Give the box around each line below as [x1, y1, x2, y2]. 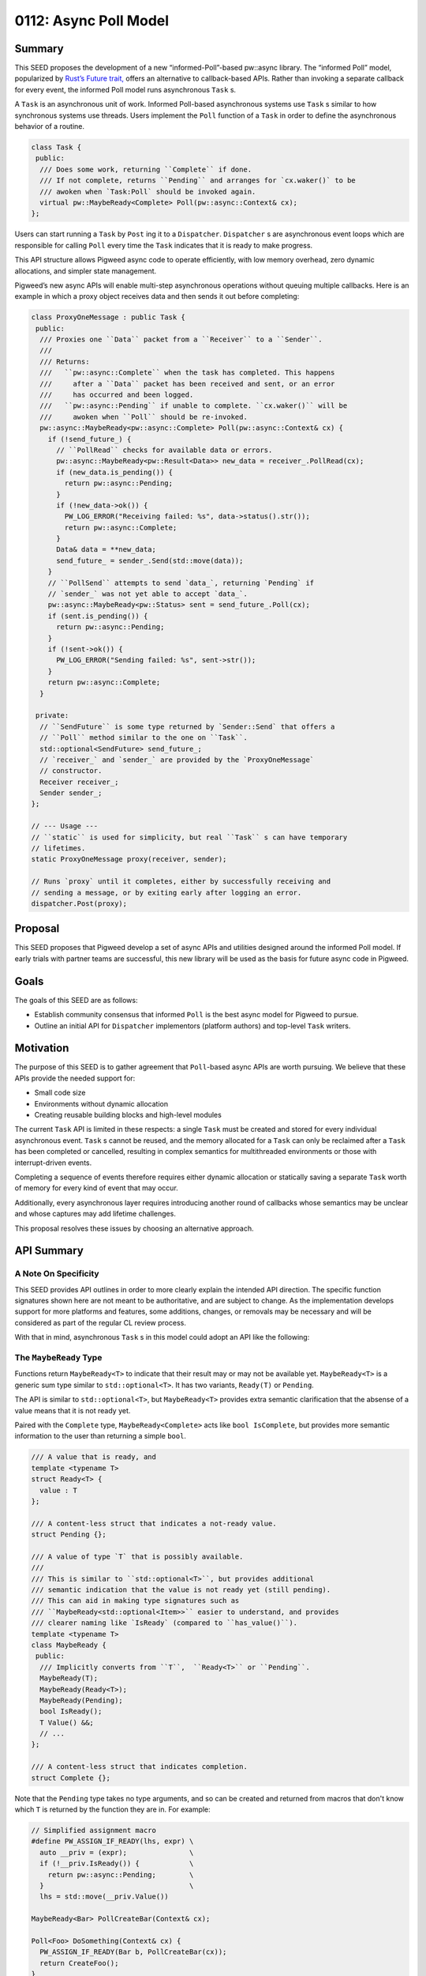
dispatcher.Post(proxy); [31, 899, 128, 908]
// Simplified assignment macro [31, 1826, 157, 1835]
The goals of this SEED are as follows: [14, 995, 138, 1005]
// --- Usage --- [31, 822, 99, 831]
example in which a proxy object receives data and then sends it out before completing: [14, 292, 300, 301]
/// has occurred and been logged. [39, 390, 194, 399]
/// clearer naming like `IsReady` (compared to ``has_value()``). [31, 1619, 298, 1627]
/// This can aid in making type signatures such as [31, 1597, 240, 1605]
